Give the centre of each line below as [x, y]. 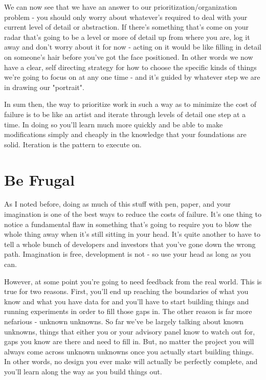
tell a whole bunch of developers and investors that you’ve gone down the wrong [130, 244]
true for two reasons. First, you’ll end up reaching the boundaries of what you [126, 291]
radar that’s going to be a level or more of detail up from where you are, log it [127, 37]
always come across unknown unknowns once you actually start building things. [129, 351]
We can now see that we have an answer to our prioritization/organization [121, 7]
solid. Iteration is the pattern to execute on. [73, 144]
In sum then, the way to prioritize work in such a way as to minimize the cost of [130, 104]
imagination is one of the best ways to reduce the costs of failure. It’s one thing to [133, 214]
